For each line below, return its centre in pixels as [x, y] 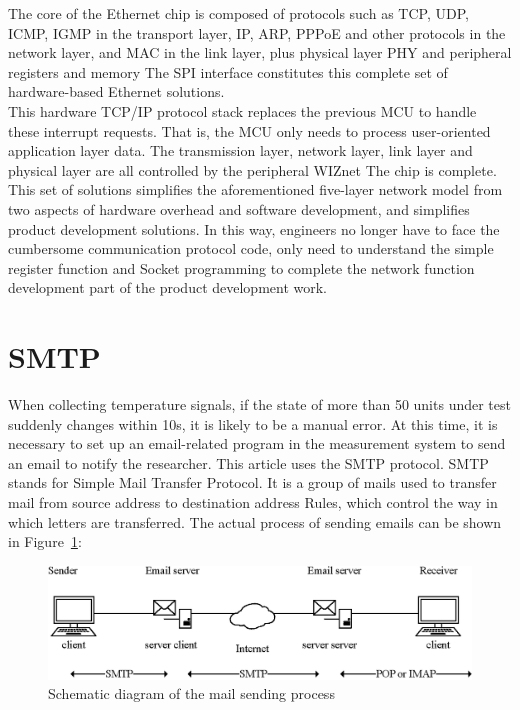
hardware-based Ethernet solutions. [116, 91]
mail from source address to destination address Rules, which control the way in [253, 502]
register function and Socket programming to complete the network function [241, 267]
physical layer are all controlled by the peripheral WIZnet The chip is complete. [252, 169]
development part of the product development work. [168, 287]
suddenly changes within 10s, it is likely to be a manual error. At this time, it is [253, 423]
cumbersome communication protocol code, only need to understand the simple [251, 248]
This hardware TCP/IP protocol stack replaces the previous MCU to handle [242, 110]
